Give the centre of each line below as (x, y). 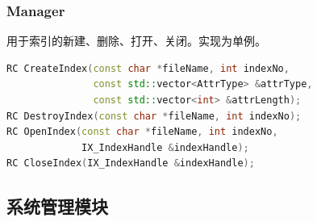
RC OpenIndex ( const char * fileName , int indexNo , (142, 132)
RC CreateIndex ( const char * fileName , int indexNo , (148, 68)
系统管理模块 (57, 206)
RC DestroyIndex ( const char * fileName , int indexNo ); (154, 116)
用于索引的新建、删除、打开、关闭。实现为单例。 (136, 41)
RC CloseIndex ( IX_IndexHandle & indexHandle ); (131, 163)
